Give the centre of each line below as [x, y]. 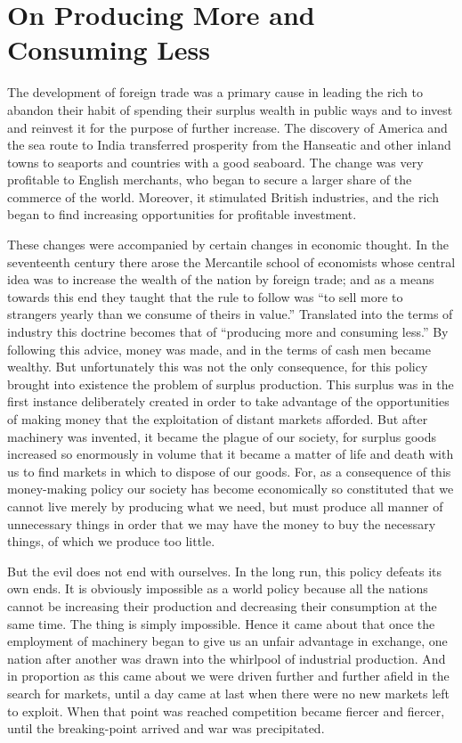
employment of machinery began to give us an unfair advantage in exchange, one [227, 641]
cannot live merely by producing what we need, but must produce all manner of [225, 506]
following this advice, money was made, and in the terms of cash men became [219, 349]
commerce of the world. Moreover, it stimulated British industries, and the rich [223, 196]
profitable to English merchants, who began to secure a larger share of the [210, 180]
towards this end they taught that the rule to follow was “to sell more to [205, 296]
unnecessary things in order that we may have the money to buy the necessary [222, 523]
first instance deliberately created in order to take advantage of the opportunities [228, 401]
